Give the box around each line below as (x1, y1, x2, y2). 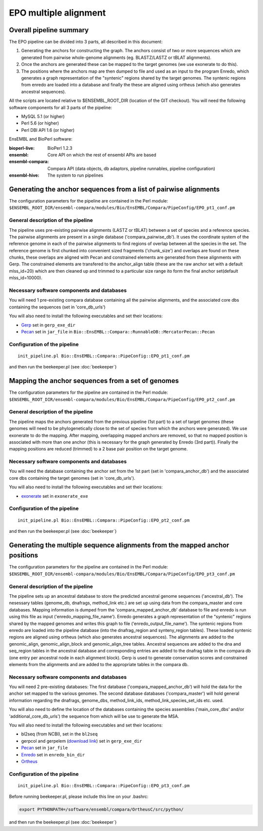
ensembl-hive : (9, 172, 39, 178)
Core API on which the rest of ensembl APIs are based (47, 152, 157, 158)
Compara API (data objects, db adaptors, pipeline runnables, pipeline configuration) (47, 165, 215, 171)
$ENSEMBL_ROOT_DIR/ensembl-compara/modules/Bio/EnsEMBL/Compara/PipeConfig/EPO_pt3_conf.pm (9, 571, 235, 577)
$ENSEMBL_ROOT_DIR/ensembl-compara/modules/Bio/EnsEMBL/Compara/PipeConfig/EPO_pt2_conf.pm (9, 397, 235, 402)
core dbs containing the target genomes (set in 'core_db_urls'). (9, 475, 136, 481)
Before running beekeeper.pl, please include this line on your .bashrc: (9, 793, 149, 800)
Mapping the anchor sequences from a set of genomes (9, 377, 179, 385)
